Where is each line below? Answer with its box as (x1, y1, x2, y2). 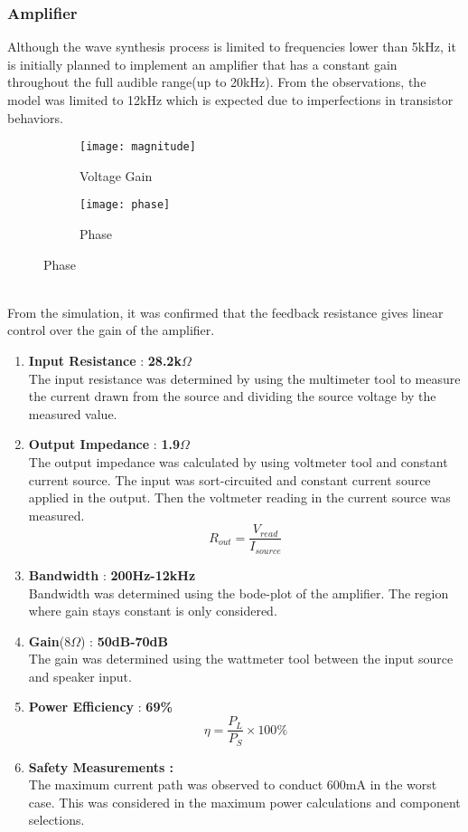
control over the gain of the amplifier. (7, 320, 215, 339)
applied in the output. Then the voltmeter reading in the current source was (28, 488, 451, 507)
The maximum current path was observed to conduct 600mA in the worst (28, 775, 437, 794)
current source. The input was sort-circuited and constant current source (28, 470, 431, 489)
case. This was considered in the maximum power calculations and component (28, 792, 461, 811)
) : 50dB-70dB (80, 631, 168, 650)
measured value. (28, 404, 117, 423)
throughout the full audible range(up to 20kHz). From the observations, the (7, 72, 426, 91)
